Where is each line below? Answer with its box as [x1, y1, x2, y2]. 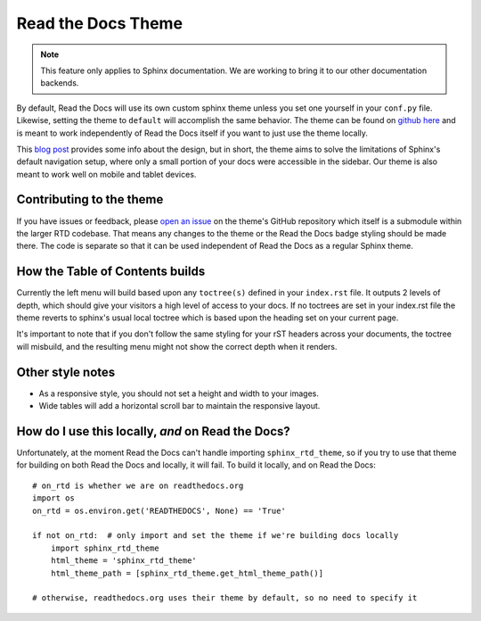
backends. [40, 78, 79, 88]
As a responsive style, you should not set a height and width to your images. [38, 388, 320, 399]
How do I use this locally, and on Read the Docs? [16, 424, 291, 439]
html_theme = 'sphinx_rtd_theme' [50, 556, 198, 566]
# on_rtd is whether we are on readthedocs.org [32, 480, 244, 491]
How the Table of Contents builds [16, 264, 206, 279]
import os [32, 493, 75, 503]
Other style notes [16, 364, 116, 379]
